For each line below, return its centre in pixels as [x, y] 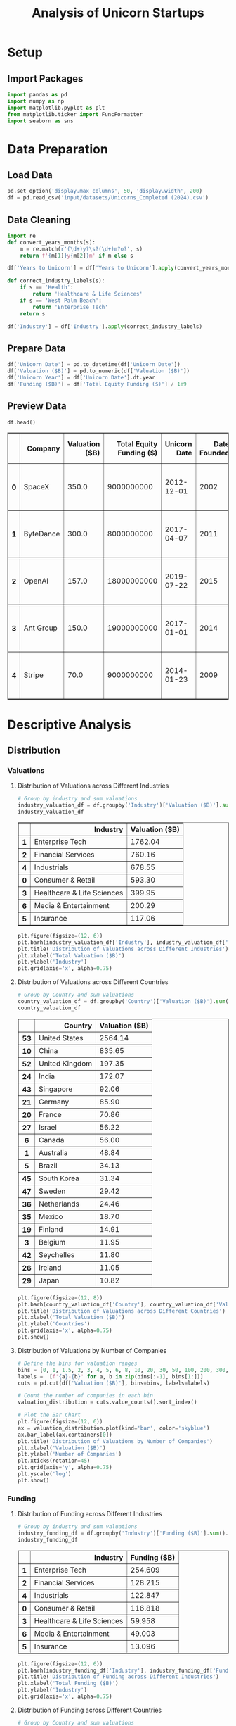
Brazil [48, 1165]
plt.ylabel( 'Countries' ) [54, 1324]
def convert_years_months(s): [52, 242]
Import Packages [45, 78]
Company [44, 448]
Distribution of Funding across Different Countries [90, 1710]
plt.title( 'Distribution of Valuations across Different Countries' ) [122, 1311]
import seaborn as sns [40, 121]
